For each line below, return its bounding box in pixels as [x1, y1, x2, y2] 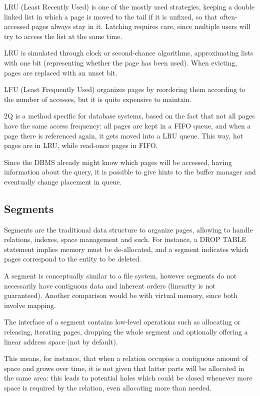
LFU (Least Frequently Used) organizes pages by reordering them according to [4, 84, 245, 94]
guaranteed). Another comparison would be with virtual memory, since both [4, 290, 238, 300]
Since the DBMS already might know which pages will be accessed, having [4, 156, 232, 167]
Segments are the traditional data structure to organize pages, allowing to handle [4, 224, 253, 234]
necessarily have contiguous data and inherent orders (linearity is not [4, 280, 215, 290]
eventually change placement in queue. [4, 176, 122, 186]
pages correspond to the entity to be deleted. [4, 253, 141, 264]
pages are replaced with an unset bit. [4, 67, 117, 77]
